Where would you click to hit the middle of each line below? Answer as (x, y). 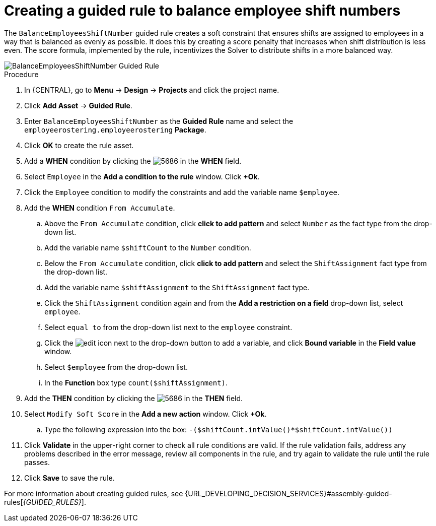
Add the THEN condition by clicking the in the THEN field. (134, 398)
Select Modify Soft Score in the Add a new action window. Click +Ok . (146, 414)
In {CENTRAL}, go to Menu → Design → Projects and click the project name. (152, 90)
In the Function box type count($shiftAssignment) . (136, 382)
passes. (37, 462)
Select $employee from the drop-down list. (116, 367)
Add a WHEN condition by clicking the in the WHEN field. (133, 161)
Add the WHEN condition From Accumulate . (100, 208)
